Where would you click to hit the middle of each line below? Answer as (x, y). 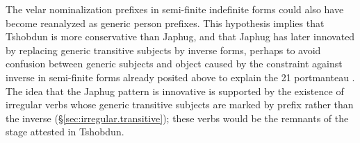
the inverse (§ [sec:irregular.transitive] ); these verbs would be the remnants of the (177, 118)
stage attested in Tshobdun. (65, 132)
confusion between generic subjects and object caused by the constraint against (174, 64)
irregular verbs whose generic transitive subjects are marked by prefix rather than (180, 104)
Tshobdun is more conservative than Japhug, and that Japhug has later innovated (180, 36)
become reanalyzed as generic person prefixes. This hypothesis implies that (165, 23)
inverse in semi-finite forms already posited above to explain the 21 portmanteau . (180, 77)
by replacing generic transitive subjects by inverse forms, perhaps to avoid (163, 50)
